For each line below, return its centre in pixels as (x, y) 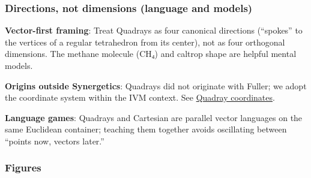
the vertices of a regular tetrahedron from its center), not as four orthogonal (145, 42)
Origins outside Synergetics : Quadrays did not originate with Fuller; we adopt (156, 85)
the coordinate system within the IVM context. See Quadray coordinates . (140, 97)
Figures (23, 168)
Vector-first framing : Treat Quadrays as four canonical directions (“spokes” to (154, 30)
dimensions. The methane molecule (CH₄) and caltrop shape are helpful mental (151, 54)
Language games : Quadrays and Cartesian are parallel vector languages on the (154, 117)
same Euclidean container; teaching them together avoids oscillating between (146, 129)
